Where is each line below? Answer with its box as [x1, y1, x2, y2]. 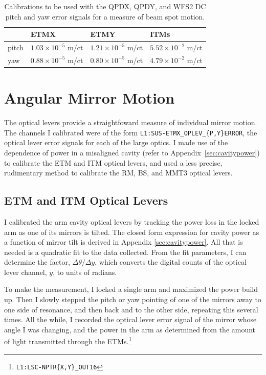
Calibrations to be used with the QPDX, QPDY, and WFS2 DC [4, 1, 206, 11]
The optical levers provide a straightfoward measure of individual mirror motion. [4, 117, 257, 128]
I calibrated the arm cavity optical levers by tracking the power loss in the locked [4, 216, 259, 227]
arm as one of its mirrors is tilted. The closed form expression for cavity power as [4, 226, 259, 237]
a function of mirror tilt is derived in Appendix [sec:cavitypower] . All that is [4, 236, 243, 247]
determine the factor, [4, 256, 70, 267]
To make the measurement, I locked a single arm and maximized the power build [4, 284, 258, 294]
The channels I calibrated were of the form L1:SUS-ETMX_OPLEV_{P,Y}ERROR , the [4, 127, 257, 137]
